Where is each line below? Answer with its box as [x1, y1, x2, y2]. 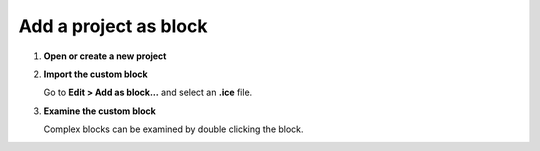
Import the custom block [43, 68, 149, 80]
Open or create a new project [43, 50, 167, 62]
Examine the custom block [43, 105, 157, 117]
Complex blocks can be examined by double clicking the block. [43, 123, 304, 135]
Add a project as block [18, 15, 208, 37]
